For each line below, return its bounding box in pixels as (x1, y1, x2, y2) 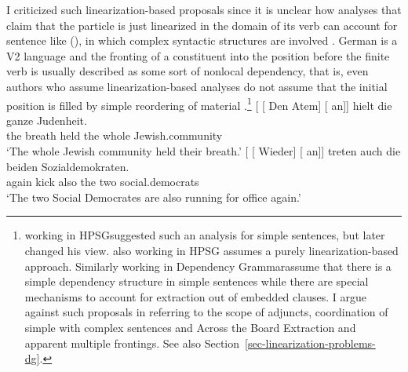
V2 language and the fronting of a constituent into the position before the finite (6, 47, 390, 64)
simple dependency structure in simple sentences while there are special (24, 273, 369, 290)
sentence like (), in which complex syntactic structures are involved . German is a (6, 32, 398, 49)
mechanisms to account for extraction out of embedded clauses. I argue (24, 288, 366, 305)
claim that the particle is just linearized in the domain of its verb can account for (6, 16, 398, 33)
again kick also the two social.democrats (6, 173, 199, 190)
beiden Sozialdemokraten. (6, 158, 129, 174)
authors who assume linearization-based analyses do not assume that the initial (6, 78, 388, 94)
